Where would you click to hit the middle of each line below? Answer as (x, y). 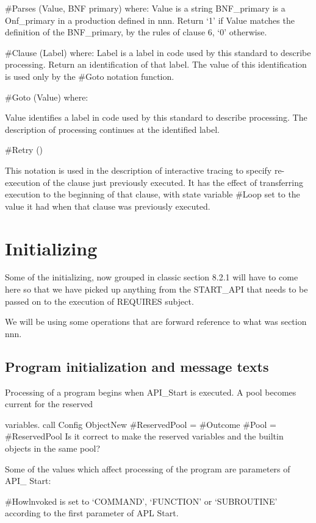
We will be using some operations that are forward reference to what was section (156, 322)
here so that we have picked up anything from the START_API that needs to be (156, 289)
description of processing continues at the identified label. (112, 129)
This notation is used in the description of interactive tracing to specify (138, 170)
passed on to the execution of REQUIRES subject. (99, 301)
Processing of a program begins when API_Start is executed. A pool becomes (151, 392)
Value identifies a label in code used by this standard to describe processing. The (156, 117)
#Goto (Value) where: (47, 97)
